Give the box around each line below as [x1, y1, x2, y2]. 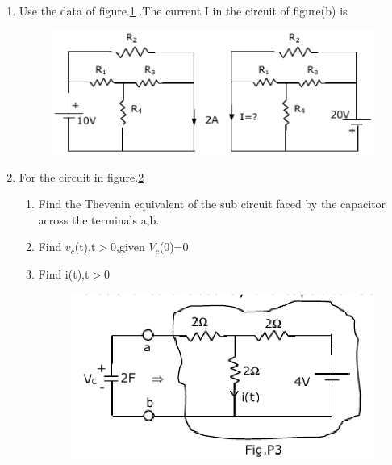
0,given [111, 238, 145, 255]
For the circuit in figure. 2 [19, 168, 144, 185]
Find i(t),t [38, 266, 90, 283]
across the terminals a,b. [38, 211, 160, 228]
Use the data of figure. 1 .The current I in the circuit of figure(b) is [19, 2, 348, 19]
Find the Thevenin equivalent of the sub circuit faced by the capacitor [38, 195, 386, 212]
